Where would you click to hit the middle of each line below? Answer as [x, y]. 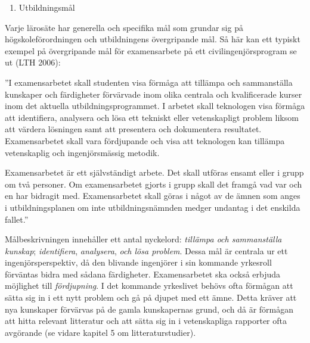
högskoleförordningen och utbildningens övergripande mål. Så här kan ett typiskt [153, 39]
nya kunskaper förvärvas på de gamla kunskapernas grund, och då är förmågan [149, 309]
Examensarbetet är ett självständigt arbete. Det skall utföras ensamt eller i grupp [154, 172]
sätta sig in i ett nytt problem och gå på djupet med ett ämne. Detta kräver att [151, 297]
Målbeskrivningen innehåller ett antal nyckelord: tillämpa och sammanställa [143, 239]
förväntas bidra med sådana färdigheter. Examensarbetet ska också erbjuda [143, 274]
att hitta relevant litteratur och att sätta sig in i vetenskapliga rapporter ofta [146, 321]
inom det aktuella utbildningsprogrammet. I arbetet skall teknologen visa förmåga [155, 106]
